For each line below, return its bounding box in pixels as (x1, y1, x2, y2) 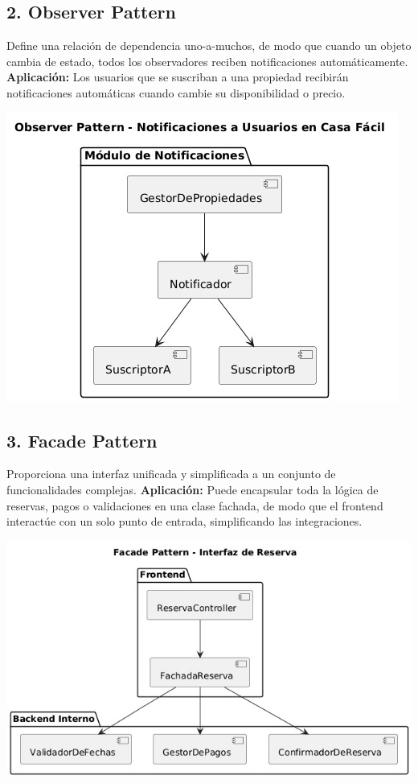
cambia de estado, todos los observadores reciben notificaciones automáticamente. (6, 52, 408, 69)
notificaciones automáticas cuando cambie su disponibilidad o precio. (6, 84, 346, 101)
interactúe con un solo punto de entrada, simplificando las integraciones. (6, 513, 363, 530)
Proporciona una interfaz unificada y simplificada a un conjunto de (6, 465, 336, 482)
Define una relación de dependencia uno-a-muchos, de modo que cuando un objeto (6, 37, 412, 54)
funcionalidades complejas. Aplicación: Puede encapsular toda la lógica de (6, 481, 379, 497)
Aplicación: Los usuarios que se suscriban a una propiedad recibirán (6, 68, 349, 85)
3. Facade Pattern (6, 427, 158, 452)
